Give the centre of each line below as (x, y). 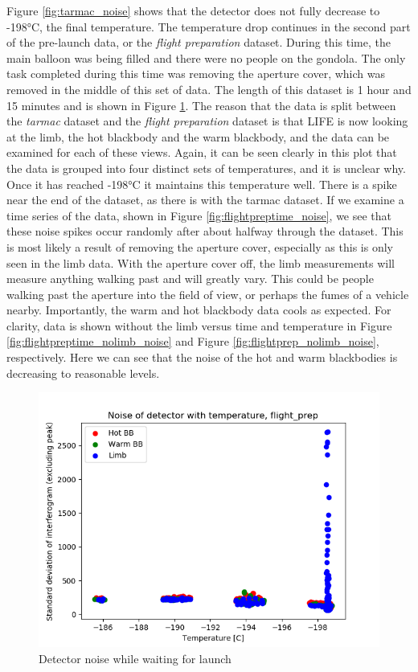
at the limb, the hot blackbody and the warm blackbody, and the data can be (198, 136)
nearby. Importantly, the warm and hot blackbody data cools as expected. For (199, 310)
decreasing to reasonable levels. (83, 373)
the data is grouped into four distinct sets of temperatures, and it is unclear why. (206, 168)
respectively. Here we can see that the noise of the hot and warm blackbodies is (202, 357)
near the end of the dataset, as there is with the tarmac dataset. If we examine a (205, 200)
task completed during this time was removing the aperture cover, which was (196, 74)
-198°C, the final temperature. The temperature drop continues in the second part (209, 26)
